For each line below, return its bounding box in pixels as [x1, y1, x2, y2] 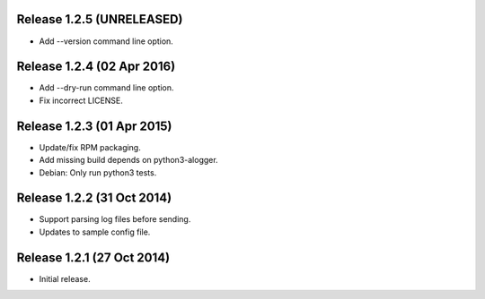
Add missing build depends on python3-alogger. [39, 155, 219, 166]
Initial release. [39, 273, 91, 284]
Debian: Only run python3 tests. [39, 167, 157, 178]
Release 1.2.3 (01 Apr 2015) [16, 118, 172, 133]
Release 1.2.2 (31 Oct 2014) [16, 191, 172, 206]
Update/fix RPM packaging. [39, 141, 141, 152]
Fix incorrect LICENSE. [39, 95, 123, 106]
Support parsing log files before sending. [39, 214, 191, 225]
